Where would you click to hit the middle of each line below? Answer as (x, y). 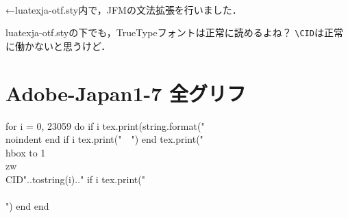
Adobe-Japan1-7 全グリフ (126, 93)
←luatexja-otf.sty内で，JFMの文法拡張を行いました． (124, 9)
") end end (27, 206)
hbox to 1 (26, 152)
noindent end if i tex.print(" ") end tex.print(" (104, 139)
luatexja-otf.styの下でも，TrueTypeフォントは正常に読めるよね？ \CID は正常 (174, 32)
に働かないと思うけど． (58, 45)
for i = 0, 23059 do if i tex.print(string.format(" (105, 125)
